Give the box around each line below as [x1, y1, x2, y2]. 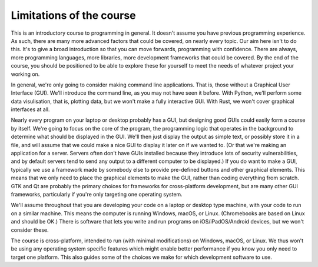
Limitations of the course [11, 9, 136, 22]
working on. [11, 71, 40, 78]
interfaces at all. [11, 106, 50, 113]
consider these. [11, 226, 49, 233]
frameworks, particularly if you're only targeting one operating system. [11, 191, 183, 198]
